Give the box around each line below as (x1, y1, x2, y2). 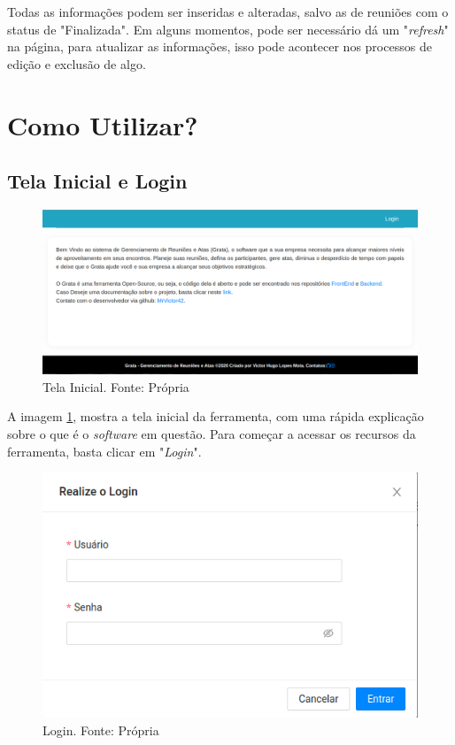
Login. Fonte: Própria (42, 721, 159, 740)
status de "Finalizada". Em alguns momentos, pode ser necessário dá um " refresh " (7, 19, 449, 38)
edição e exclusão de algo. (7, 54, 146, 73)
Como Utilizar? (7, 106, 198, 142)
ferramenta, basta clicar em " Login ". (7, 442, 202, 460)
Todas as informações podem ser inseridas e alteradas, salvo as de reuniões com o (7, 3, 449, 20)
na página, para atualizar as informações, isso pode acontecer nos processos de (7, 37, 432, 56)
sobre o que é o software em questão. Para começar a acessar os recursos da (7, 425, 416, 443)
